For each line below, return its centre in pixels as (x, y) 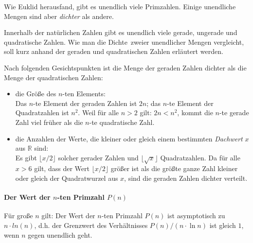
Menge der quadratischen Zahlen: (54, 77)
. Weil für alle (99, 113)
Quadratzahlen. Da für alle (200, 157)
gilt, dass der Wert (62, 168)
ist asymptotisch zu (196, 216)
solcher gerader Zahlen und (98, 157)
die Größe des (36, 94)
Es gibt (26, 157)
